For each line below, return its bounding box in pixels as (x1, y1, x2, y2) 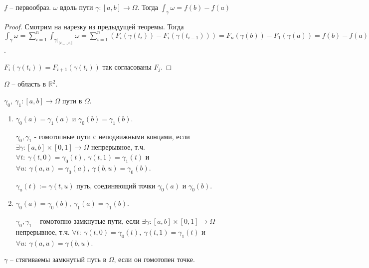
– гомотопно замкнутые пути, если (34, 216, 140, 226)
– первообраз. (9, 2, 51, 12)
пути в (62, 95, 82, 106)
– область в (11, 79, 46, 89)
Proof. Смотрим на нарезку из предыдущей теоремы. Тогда (4, 21, 184, 31)
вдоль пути (60, 2, 93, 12)
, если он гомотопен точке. (114, 254, 195, 265)
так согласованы (102, 61, 152, 72)
